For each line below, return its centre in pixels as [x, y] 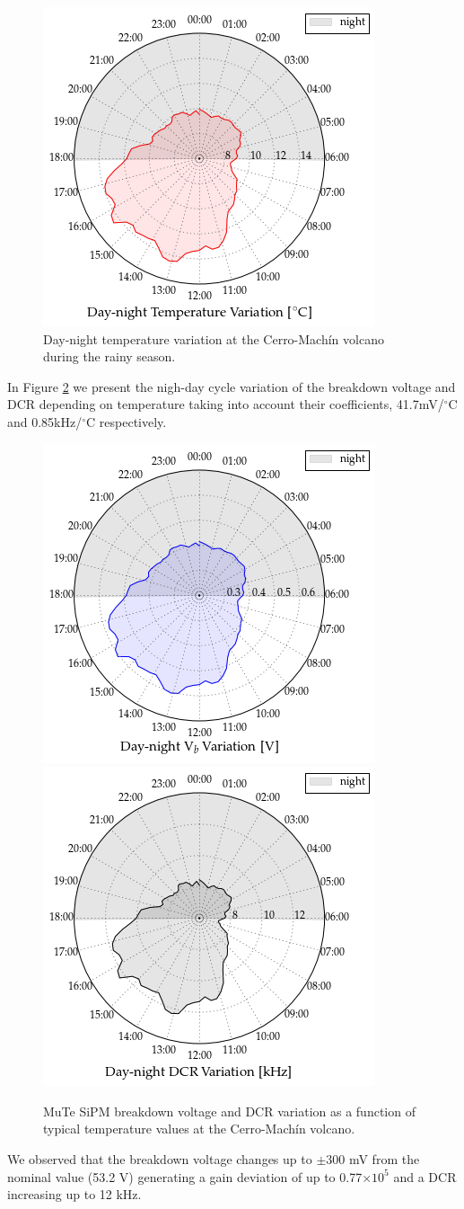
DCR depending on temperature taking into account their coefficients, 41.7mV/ [226, 404]
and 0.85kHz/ [45, 421]
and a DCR [425, 1176]
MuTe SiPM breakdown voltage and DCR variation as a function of [229, 1111]
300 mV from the [373, 1158]
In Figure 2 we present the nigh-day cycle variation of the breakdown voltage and [232, 386]
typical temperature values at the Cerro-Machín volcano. [199, 1129]
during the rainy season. [109, 356]
